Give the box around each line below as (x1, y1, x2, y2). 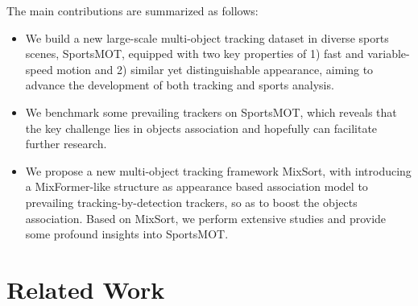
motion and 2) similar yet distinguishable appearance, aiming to (56, 60, 374, 77)
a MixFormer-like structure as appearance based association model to (25, 178, 368, 195)
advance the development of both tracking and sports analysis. (25, 76, 334, 93)
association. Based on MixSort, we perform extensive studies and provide (25, 209, 387, 226)
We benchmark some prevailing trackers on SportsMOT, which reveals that (25, 103, 397, 120)
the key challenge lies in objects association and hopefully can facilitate (25, 119, 378, 136)
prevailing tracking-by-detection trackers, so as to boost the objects (25, 193, 358, 210)
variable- (367, 45, 410, 62)
